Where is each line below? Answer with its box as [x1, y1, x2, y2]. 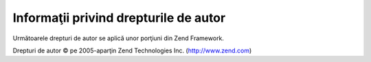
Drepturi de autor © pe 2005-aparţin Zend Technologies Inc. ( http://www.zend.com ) [12, 46, 252, 55]
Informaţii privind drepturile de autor [12, 10, 226, 25]
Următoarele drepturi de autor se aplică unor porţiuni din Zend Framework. [12, 34, 225, 42]
